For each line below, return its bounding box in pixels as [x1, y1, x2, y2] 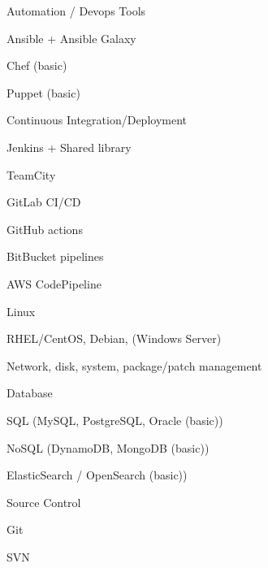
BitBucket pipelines [6, 248, 104, 265]
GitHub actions [6, 220, 83, 237]
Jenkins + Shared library [6, 138, 132, 155]
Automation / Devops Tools [6, 2, 146, 19]
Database [6, 384, 53, 401]
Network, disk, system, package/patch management [6, 357, 262, 374]
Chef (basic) [6, 57, 67, 74]
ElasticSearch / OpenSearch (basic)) [6, 466, 188, 483]
